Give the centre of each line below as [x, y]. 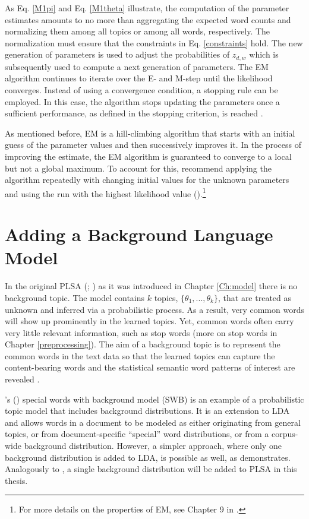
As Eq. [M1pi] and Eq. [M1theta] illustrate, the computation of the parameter [147, 8]
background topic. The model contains [75, 297]
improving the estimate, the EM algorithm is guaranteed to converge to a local [148, 156]
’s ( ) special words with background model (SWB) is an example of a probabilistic [154, 399]
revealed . [22, 379]
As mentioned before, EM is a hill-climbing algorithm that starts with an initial [150, 133]
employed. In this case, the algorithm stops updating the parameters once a [142, 101]
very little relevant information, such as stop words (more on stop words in [141, 332]
